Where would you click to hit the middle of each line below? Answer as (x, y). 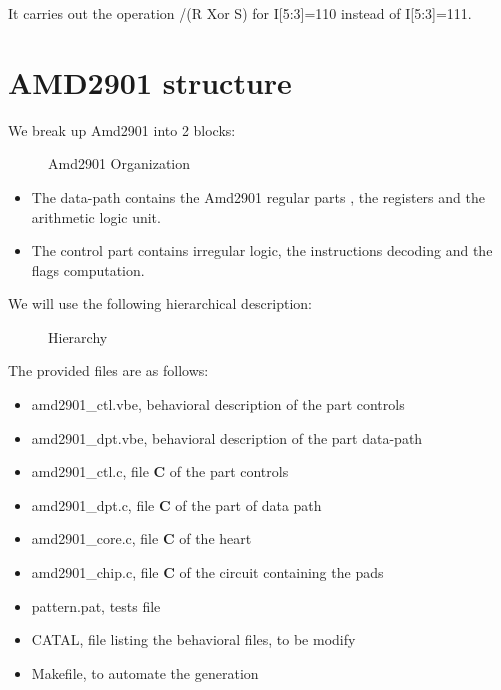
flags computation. (88, 269)
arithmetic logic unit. (96, 216)
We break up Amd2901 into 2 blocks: (122, 129)
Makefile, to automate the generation (145, 672)
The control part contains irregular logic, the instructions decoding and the (262, 250)
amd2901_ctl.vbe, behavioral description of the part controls (218, 404)
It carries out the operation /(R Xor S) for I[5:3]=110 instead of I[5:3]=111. (240, 13)
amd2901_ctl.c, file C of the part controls (160, 471)
